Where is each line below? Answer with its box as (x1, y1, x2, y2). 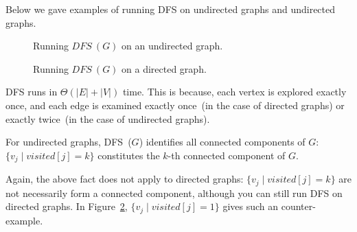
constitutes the (97, 148, 160, 162)
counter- (281, 199, 316, 213)
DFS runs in (5, 84, 58, 99)
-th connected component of (168, 148, 286, 162)
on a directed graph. (122, 61, 207, 76)
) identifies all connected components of (139, 135, 306, 149)
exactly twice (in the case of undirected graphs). (5, 111, 210, 126)
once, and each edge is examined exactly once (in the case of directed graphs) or (5, 97, 345, 112)
